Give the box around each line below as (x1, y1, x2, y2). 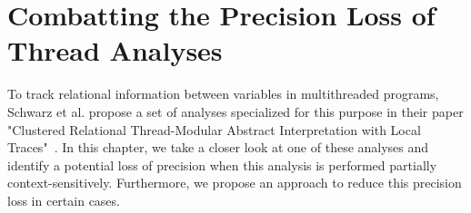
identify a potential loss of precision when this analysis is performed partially (7, 155, 437, 174)
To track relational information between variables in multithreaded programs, (7, 84, 439, 103)
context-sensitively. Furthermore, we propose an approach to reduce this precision (7, 173, 462, 192)
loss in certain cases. (7, 190, 120, 209)
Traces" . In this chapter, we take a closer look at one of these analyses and (7, 138, 429, 157)
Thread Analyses (7, 32, 223, 69)
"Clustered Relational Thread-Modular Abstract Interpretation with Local (7, 120, 421, 139)
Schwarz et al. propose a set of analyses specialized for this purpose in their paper (7, 102, 464, 121)
